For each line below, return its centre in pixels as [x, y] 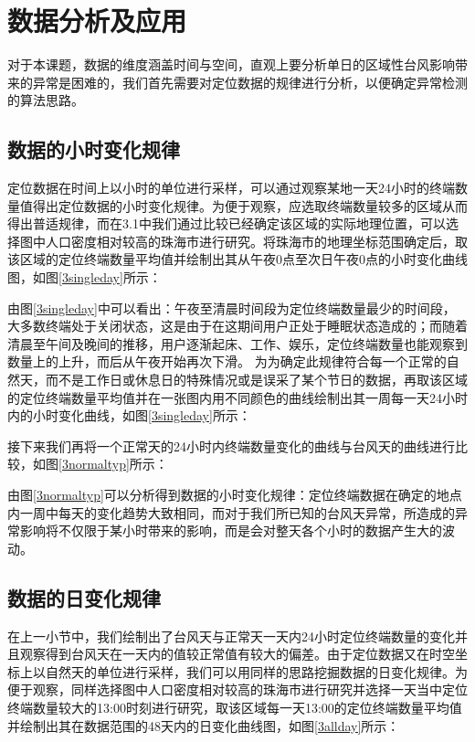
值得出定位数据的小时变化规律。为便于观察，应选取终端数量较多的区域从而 [243, 205]
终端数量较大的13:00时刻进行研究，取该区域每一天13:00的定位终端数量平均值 [235, 707]
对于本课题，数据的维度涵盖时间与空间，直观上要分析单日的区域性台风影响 [231, 64]
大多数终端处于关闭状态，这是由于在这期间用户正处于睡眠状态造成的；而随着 [237, 326]
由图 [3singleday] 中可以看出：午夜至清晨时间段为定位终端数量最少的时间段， [232, 307]
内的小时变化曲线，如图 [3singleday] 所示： [129, 415]
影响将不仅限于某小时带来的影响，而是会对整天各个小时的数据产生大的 [231, 530]
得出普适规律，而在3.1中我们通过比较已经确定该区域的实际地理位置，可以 [227, 223]
